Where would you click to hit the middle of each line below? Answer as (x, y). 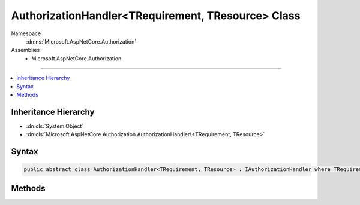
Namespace (26, 33)
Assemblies (25, 50)
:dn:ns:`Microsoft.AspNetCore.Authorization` (81, 41)
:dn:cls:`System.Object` (55, 126)
